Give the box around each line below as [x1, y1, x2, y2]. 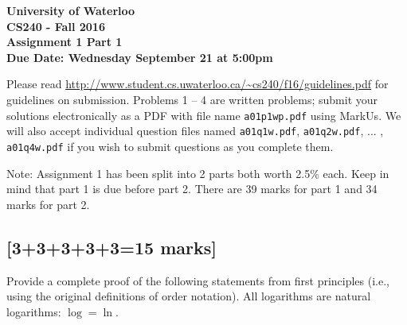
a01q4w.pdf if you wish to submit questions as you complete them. [6, 137, 334, 154]
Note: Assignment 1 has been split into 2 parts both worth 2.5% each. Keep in [6, 164, 389, 181]
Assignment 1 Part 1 [6, 33, 123, 50]
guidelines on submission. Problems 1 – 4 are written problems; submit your [6, 91, 378, 107]
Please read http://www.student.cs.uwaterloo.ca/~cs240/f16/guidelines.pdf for [6, 75, 389, 92]
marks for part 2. [6, 195, 90, 212]
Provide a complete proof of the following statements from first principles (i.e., [6, 272, 389, 288]
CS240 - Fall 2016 [6, 17, 105, 34]
